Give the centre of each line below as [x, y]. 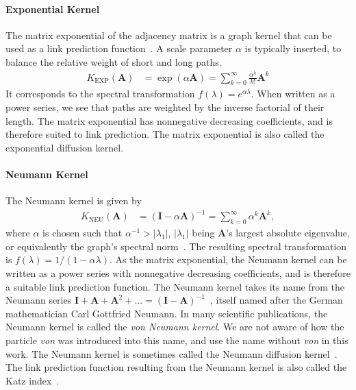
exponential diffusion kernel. [65, 147]
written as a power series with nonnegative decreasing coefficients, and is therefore [178, 272]
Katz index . [33, 380]
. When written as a [293, 94]
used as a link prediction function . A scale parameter [119, 48]
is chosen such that [82, 233]
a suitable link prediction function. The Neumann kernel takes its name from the [175, 286]
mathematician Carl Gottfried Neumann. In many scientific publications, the [167, 313]
